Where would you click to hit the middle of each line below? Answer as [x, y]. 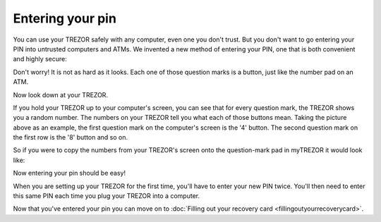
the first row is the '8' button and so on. [71, 137]
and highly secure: [40, 59]
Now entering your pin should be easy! [69, 173]
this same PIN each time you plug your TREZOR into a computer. [107, 196]
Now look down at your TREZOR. [61, 94]
